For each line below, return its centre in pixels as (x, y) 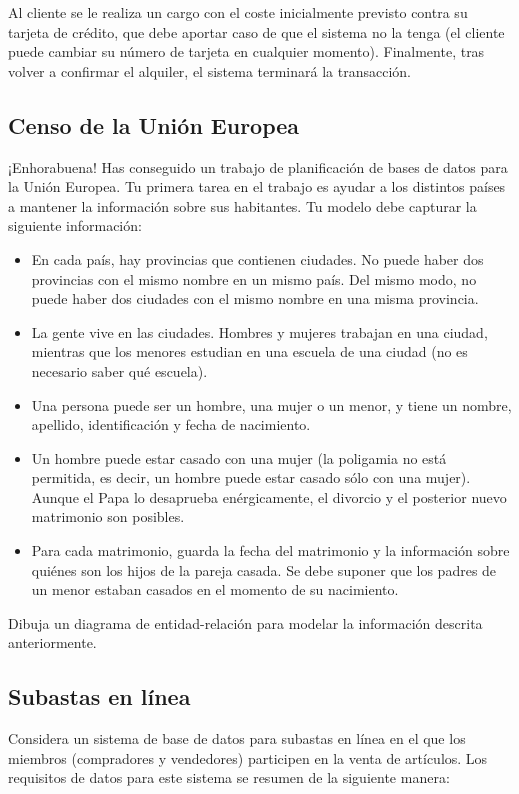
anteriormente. (52, 642)
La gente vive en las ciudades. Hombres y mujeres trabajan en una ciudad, (259, 331)
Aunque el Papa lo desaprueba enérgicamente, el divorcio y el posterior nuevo (269, 496)
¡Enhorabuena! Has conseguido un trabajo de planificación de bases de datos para (258, 166)
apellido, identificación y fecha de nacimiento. (171, 424)
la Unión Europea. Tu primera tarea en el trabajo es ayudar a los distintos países (257, 186)
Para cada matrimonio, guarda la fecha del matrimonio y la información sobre (270, 550)
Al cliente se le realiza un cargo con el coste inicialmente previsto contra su (238, 12)
